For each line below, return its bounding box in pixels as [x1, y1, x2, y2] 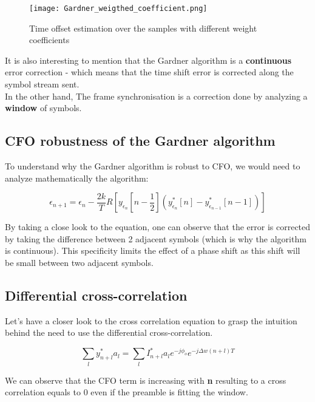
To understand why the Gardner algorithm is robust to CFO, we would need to [5, 160, 300, 172]
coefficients [29, 33, 70, 46]
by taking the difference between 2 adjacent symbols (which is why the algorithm [5, 232, 307, 245]
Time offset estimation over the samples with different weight [29, 21, 257, 34]
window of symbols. [5, 101, 82, 114]
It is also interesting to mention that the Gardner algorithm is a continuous [5, 53, 292, 66]
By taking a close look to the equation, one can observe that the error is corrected [5, 220, 311, 233]
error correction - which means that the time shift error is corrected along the [5, 66, 294, 78]
